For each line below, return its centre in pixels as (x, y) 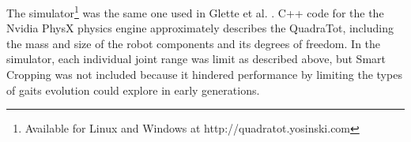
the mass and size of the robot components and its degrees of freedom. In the (194, 43)
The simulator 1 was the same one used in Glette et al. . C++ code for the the (195, 11)
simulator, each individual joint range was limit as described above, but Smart (196, 59)
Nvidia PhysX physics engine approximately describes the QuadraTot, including (200, 28)
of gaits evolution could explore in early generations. (133, 90)
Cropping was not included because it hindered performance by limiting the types (204, 75)
